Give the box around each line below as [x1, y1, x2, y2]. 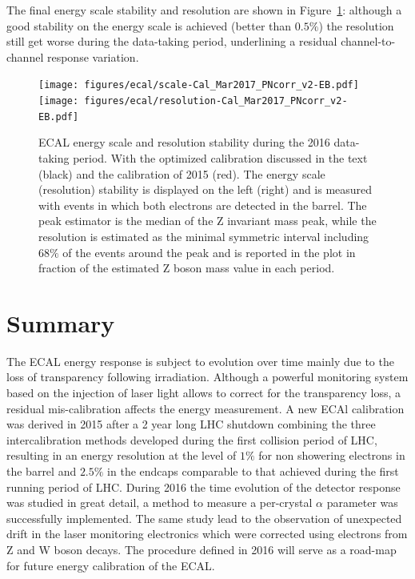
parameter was [326, 494, 398, 511]
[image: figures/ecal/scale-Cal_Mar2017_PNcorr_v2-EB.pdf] [38, 79, 359, 91]
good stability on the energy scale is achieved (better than [6, 17, 292, 34]
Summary [6, 306, 115, 339]
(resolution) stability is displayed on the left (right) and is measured [38, 181, 373, 198]
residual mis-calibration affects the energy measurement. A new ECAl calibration [6, 400, 405, 416]
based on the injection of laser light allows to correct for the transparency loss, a [6, 384, 401, 400]
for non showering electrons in [258, 447, 405, 464]
